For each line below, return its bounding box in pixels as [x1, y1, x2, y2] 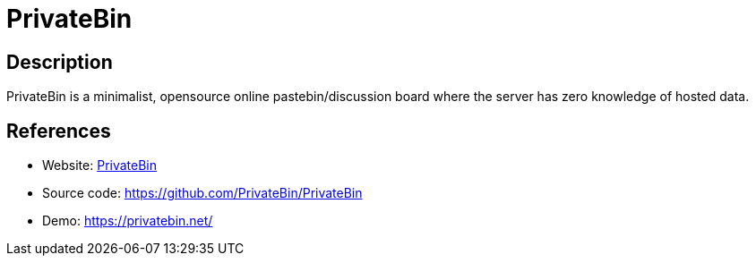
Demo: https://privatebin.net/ [42, 213, 213, 229]
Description [6, 50, 113, 73]
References [6, 119, 111, 142]
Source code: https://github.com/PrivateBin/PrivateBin [42, 185, 363, 201]
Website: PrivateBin [42, 157, 158, 174]
